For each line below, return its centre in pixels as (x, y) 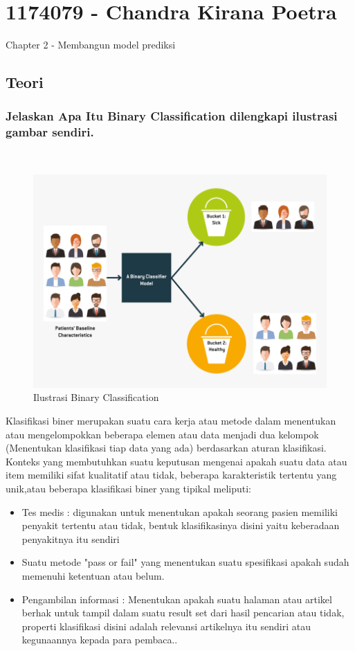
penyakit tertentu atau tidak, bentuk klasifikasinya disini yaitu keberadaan (181, 525)
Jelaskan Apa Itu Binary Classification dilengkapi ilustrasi (172, 116)
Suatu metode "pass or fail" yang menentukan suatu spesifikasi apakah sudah (185, 562)
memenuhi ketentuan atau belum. (93, 576)
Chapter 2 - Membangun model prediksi (91, 45)
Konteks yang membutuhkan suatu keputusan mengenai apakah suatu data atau (176, 461)
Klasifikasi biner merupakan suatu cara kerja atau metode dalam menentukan (171, 421)
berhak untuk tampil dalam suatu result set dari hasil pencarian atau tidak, (183, 613)
